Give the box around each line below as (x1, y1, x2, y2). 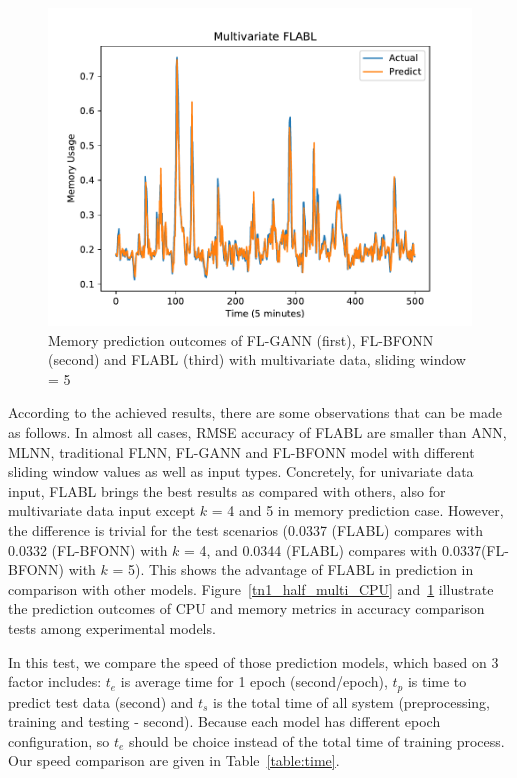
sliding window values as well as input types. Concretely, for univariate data (8, 461, 474, 482)
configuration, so (8, 730, 110, 751)
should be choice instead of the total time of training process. (129, 730, 505, 751)
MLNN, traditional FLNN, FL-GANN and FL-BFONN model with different (8, 441, 475, 462)
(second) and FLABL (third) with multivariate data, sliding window (48, 349, 466, 370)
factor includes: (8, 671, 102, 692)
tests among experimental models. (8, 617, 216, 638)
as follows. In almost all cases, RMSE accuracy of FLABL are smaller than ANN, (8, 421, 507, 442)
